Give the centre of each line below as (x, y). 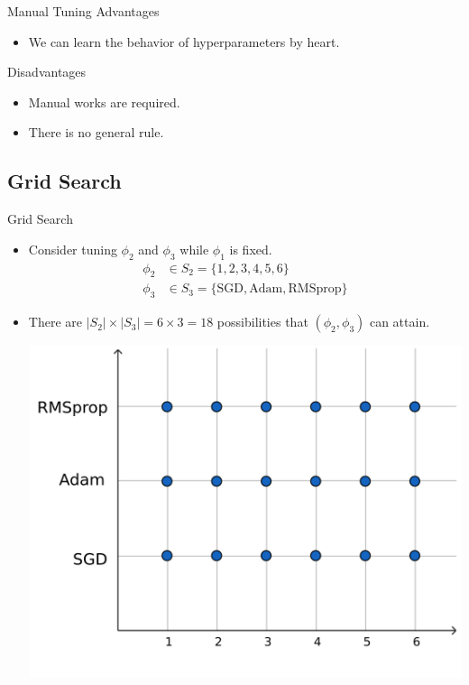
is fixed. (251, 249)
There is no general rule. (96, 132)
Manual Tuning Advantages (83, 11)
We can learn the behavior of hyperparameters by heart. (184, 41)
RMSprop (315, 289)
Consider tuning (73, 249)
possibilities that (262, 322)
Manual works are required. (104, 102)
